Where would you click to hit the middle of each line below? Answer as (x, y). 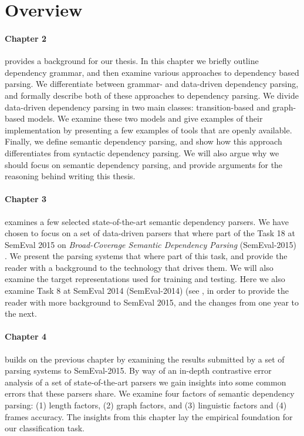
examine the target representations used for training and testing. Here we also (145, 279)
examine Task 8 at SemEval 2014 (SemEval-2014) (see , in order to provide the (147, 291)
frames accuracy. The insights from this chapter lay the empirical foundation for (149, 416)
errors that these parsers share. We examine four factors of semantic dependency (150, 393)
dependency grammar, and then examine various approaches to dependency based (152, 72)
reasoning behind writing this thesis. (70, 176)
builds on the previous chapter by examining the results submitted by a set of (145, 359)
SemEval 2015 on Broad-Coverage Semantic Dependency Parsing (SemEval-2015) (151, 244)
